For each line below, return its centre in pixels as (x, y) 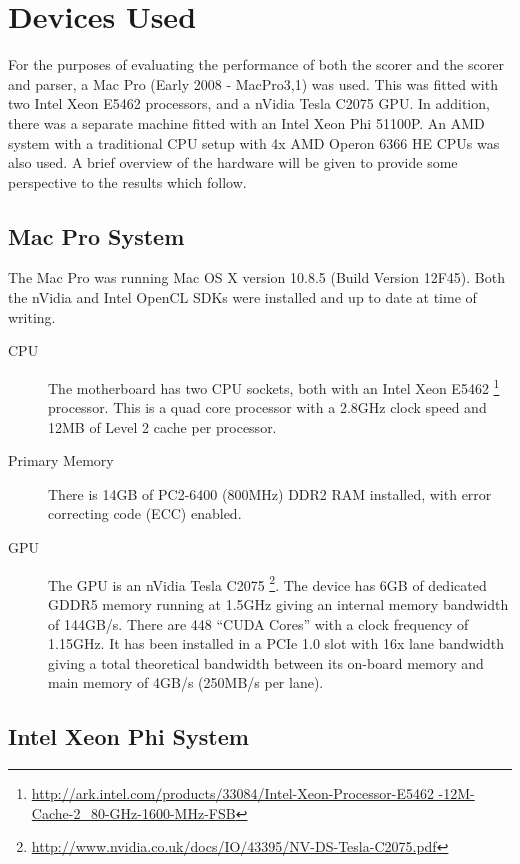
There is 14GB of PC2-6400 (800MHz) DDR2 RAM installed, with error (270, 493)
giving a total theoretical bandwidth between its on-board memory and (266, 662)
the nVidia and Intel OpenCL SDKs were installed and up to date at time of (242, 297)
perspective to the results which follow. (127, 181)
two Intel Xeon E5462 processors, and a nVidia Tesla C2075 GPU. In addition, (249, 103)
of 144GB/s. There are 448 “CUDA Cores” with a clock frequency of (258, 623)
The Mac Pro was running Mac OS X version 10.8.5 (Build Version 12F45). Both (257, 277)
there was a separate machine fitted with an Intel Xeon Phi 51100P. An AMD (246, 122)
